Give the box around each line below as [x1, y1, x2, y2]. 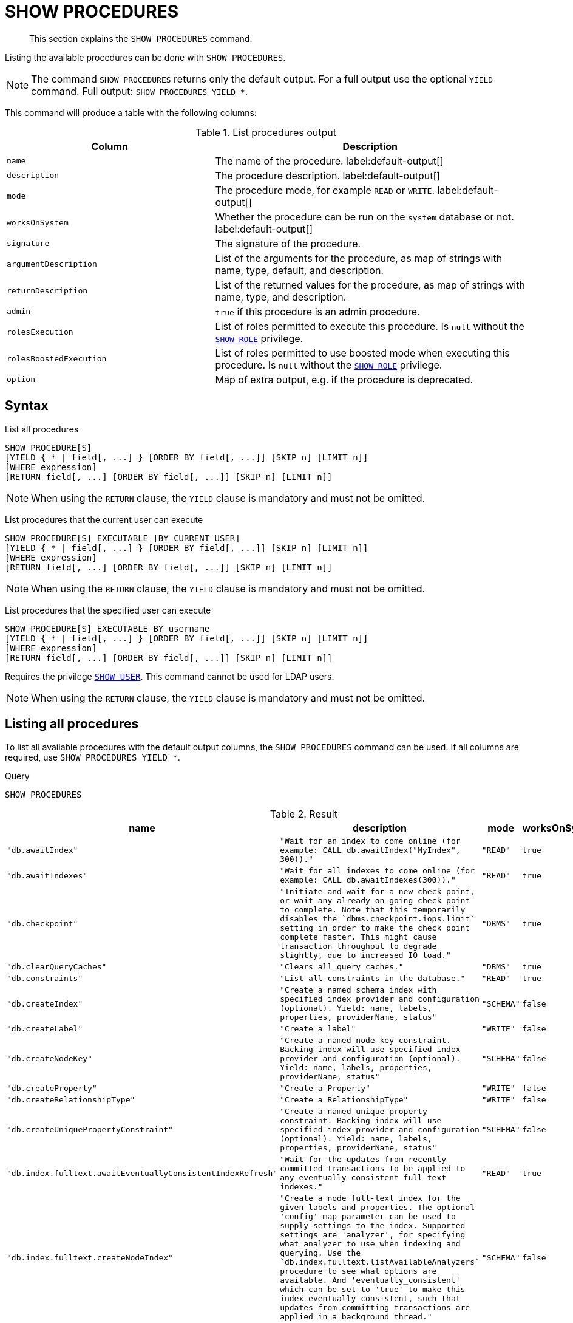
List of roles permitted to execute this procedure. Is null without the [215, 320, 524, 332]
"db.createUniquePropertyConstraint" [7, 1125, 173, 1135]
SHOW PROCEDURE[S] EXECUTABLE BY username [5, 623, 210, 634]
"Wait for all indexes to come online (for [280, 866, 475, 876]
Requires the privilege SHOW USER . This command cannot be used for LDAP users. [5, 671, 334, 682]
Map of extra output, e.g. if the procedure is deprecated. [215, 373, 473, 386]
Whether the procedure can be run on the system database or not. [215, 210, 514, 223]
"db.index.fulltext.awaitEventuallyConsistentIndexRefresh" [7, 1168, 278, 1178]
